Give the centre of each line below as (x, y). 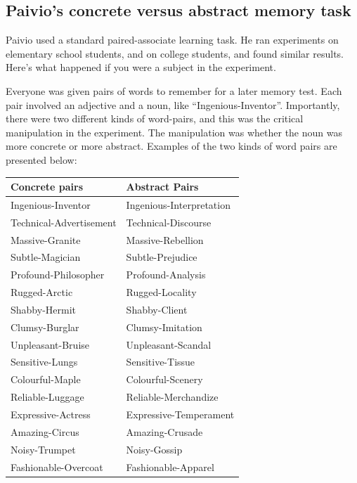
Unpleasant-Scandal (169, 344)
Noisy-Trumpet (43, 449)
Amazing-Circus (45, 431)
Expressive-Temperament (180, 414)
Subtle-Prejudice (162, 257)
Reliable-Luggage (47, 397)
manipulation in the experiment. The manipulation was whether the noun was (174, 132)
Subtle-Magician (46, 257)
